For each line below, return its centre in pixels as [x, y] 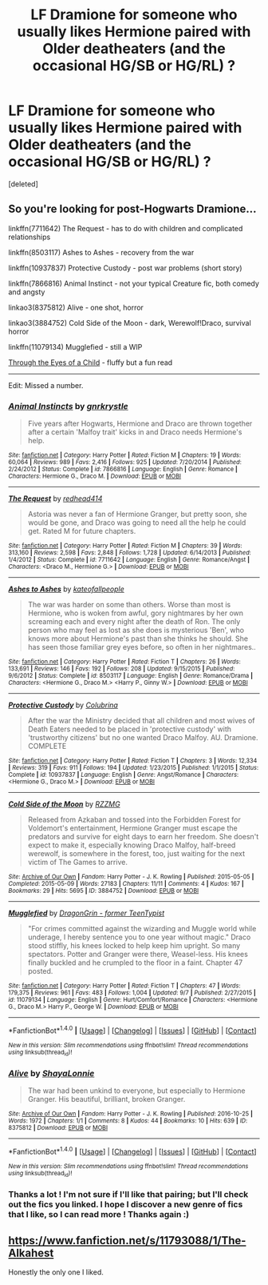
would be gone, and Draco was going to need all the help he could [137, 522]
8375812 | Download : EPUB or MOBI [58, 1128]
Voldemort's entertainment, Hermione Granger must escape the [132, 828]
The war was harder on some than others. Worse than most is [129, 605]
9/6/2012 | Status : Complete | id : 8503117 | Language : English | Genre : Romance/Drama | [131, 676]
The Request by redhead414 [55, 498]
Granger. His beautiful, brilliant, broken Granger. [106, 1099]
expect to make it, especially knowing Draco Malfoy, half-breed [132, 845]
